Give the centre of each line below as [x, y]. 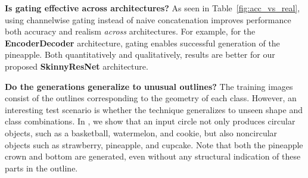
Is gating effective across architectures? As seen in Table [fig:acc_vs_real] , [153, 8]
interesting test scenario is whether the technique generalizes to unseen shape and [154, 109]
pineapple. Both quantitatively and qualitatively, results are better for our [140, 54]
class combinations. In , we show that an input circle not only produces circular [150, 121]
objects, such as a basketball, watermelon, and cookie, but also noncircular [141, 132]
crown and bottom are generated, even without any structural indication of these [153, 156]
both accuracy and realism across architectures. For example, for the [130, 31]
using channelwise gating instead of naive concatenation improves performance [148, 19]
